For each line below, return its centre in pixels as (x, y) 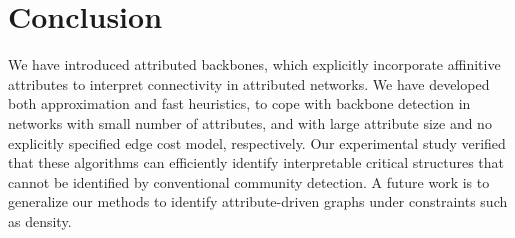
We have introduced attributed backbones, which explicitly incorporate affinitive (254, 64)
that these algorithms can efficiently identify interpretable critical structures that (256, 162)
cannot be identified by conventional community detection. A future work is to (249, 181)
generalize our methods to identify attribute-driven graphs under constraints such (258, 201)
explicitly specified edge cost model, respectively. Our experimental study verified (257, 142)
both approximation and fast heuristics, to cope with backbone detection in (239, 103)
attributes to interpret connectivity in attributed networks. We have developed (249, 83)
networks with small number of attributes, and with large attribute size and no (250, 122)
